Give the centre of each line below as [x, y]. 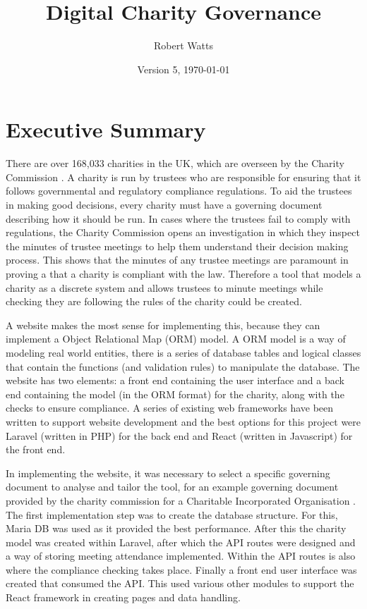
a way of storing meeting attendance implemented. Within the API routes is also [181, 556]
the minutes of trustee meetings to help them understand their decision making [177, 246]
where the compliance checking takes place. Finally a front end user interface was [181, 569]
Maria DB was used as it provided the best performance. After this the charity [176, 528]
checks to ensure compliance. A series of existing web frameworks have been [170, 408]
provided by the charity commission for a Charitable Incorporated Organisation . [181, 500]
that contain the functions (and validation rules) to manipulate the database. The [183, 366]
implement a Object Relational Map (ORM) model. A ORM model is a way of [176, 339]
